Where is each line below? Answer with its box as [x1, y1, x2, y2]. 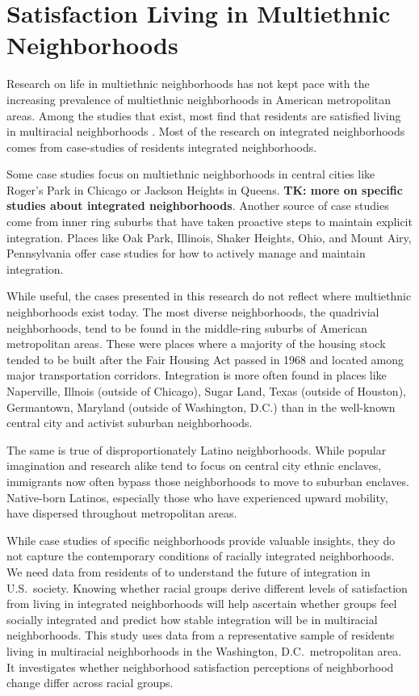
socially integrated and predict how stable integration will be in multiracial [6, 610, 378, 627]
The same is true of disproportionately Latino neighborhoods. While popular [6, 441, 387, 458]
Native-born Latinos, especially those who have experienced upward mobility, [6, 488, 388, 505]
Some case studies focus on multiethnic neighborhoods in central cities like [6, 166, 375, 182]
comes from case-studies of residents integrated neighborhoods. [6, 138, 317, 155]
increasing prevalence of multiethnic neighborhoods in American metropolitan [6, 90, 391, 107]
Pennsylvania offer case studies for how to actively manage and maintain [6, 245, 366, 262]
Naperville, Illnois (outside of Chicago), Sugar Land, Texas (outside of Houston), [6, 383, 406, 399]
